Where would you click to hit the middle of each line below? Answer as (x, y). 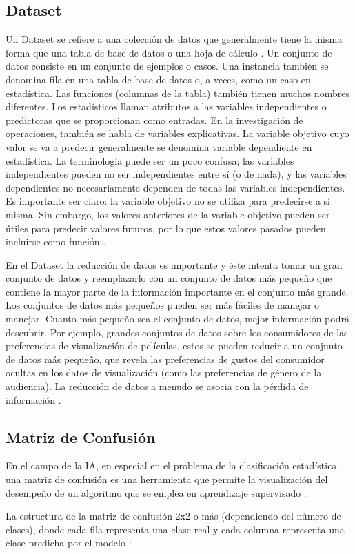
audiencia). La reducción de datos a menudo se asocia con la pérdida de (157, 386)
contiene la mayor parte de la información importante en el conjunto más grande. (177, 291)
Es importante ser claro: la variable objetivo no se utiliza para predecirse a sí (168, 201)
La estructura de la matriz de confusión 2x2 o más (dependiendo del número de (173, 516)
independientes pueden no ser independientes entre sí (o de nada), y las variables (176, 174)
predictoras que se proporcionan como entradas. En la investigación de (154, 120)
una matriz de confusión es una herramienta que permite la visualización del (167, 479)
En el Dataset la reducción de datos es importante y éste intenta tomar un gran (174, 264)
